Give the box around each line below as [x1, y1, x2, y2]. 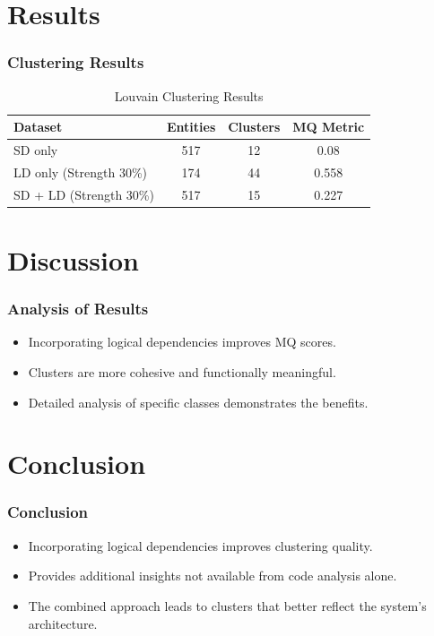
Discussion [7, 242, 139, 278]
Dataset [13, 117, 63, 136]
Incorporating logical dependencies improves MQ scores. [28, 332, 336, 351]
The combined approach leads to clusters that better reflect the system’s [28, 596, 427, 615]
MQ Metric [292, 117, 365, 136]
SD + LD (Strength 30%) [13, 185, 154, 203]
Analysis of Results [7, 297, 149, 320]
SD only [13, 141, 58, 159]
